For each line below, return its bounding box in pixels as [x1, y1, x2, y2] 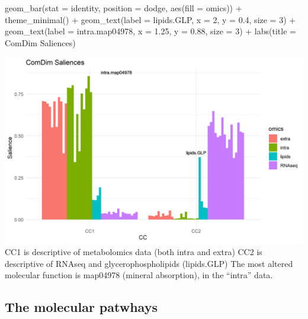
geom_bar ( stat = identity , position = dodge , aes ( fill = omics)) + [5, 2, 242, 14]
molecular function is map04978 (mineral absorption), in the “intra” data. [5, 269, 273, 281]
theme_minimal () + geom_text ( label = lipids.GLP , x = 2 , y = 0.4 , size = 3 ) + [5, 13, 296, 25]
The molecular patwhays [5, 298, 158, 316]
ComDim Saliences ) [5, 36, 76, 49]
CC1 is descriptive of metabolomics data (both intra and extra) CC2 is [5, 245, 262, 257]
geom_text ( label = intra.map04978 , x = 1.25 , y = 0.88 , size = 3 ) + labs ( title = [5, 25, 296, 37]
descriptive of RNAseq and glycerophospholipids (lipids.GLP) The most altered [5, 257, 293, 269]
